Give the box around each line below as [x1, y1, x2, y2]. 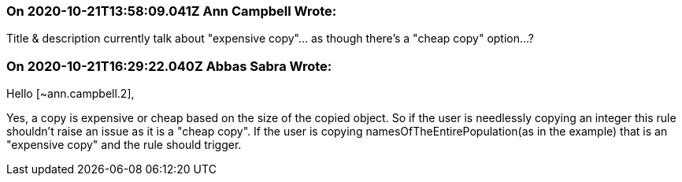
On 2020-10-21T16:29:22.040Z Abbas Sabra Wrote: [6, 58, 332, 74]
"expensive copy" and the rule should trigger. [6, 138, 242, 152]
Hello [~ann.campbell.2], [6, 87, 135, 101]
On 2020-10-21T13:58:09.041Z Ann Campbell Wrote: [6, 3, 337, 19]
